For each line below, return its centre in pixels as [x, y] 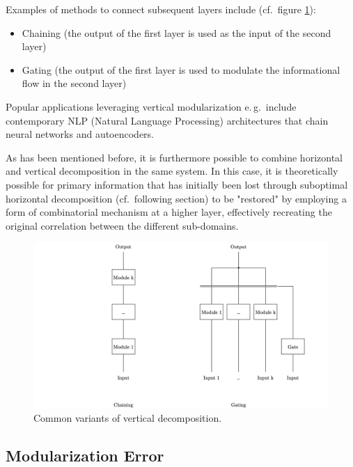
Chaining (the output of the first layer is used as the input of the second [176, 32]
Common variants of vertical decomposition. [128, 418]
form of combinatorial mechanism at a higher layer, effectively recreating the [169, 212]
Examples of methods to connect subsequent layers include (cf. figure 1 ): [161, 9]
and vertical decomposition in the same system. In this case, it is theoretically [172, 171]
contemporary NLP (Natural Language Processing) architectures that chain [167, 120]
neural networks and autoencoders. [80, 134]
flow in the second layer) [74, 83]
